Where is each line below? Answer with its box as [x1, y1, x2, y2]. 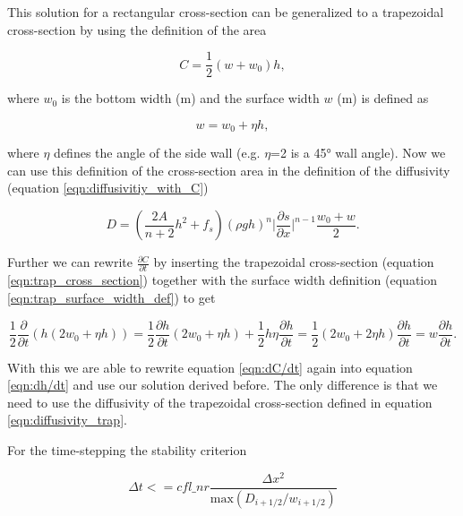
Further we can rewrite [7, 253, 133, 271]
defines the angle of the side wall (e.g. [54, 143, 261, 162]
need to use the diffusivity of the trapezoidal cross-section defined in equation [7, 392, 433, 411]
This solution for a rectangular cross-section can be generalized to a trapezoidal [7, 3, 444, 21]
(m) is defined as [337, 89, 429, 107]
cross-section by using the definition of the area [7, 20, 267, 39]
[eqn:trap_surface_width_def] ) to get [7, 288, 216, 306]
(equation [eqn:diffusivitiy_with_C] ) [7, 178, 209, 197]
